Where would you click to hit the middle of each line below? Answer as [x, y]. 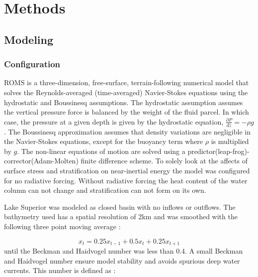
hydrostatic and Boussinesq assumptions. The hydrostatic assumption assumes [124, 102]
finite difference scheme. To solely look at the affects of [164, 161]
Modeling [29, 39]
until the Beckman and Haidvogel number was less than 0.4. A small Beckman [124, 250]
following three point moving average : [62, 226]
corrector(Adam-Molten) [41, 161]
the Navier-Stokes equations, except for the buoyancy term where [104, 141]
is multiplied [230, 141]
